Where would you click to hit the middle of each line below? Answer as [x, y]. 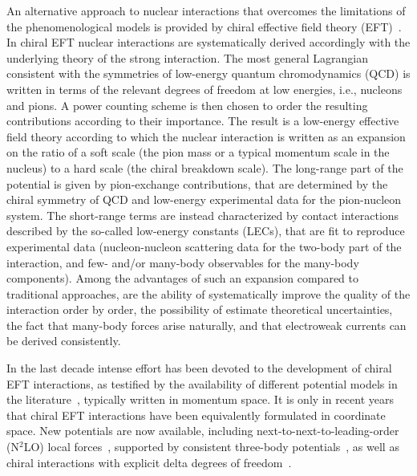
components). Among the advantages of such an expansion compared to [182, 278]
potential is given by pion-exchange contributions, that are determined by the [197, 183]
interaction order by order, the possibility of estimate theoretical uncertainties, [200, 309]
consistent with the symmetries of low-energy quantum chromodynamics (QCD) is [208, 73]
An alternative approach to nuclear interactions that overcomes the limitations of [206, 10]
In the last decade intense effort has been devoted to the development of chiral [199, 368]
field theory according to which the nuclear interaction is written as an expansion [206, 136]
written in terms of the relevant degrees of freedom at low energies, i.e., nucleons [204, 89]
